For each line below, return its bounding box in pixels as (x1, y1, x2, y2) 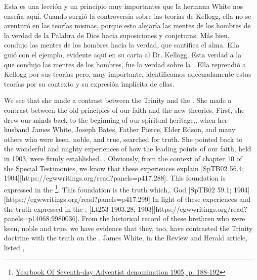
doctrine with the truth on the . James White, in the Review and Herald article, (4, 233, 248, 243)
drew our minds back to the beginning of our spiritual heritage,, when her (4, 114, 228, 125)
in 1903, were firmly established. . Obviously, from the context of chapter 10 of (4, 153, 242, 163)
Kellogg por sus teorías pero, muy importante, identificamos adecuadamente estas (4, 69, 251, 79)
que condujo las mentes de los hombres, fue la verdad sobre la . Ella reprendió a (4, 59, 246, 69)
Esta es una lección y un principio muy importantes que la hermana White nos (4, 1, 243, 11)
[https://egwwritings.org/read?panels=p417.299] (4, 193, 150, 204)
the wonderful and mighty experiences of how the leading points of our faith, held (4, 143, 252, 154)
